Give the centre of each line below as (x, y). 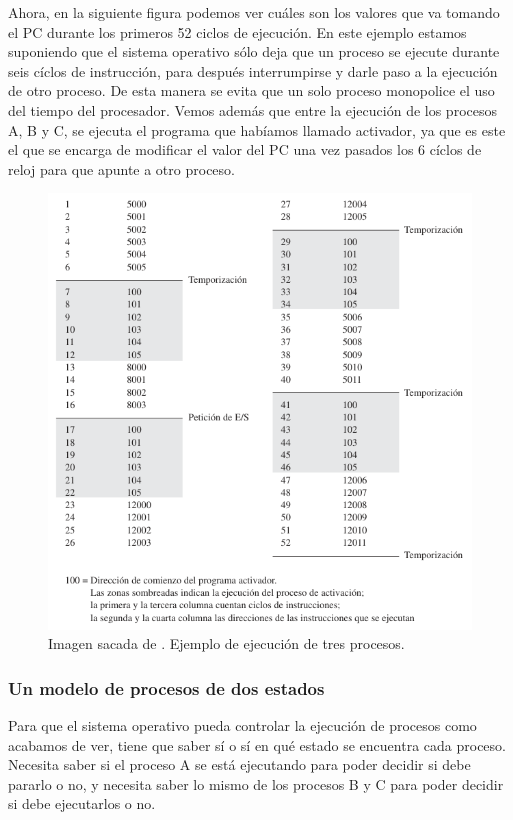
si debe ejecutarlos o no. (82, 803)
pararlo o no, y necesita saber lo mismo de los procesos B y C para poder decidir (256, 783)
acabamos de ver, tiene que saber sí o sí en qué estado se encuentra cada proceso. (257, 744)
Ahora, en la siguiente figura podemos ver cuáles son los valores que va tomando (254, 12)
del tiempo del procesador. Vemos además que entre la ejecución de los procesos (252, 109)
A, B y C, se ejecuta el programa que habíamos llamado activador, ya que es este (257, 129)
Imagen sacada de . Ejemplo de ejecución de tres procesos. (226, 643)
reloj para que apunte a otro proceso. (121, 168)
